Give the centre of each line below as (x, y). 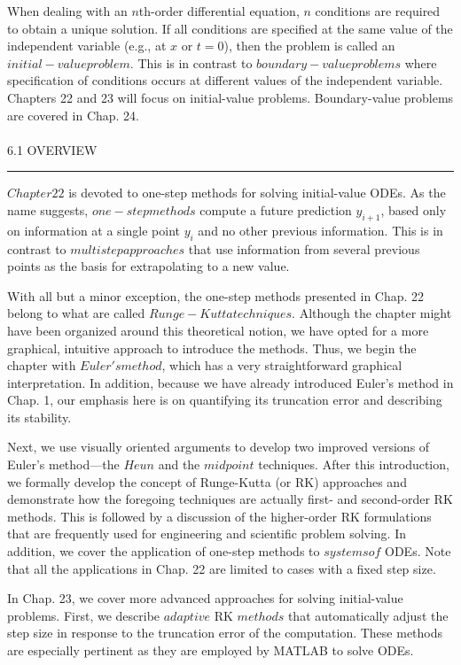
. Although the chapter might (372, 313)
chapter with (42, 365)
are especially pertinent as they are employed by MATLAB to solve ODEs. (211, 650)
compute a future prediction (276, 209)
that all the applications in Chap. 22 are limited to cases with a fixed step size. (222, 568)
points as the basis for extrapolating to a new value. (148, 266)
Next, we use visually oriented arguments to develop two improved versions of (219, 447)
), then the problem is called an (309, 46)
